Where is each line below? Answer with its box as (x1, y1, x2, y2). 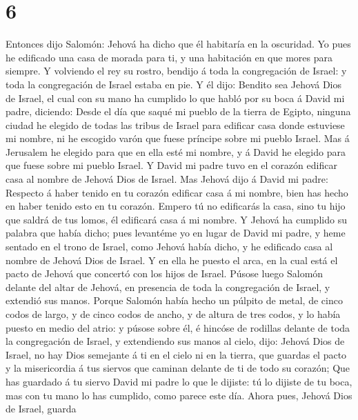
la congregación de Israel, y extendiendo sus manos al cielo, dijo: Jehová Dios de (6, 334, 345, 348)
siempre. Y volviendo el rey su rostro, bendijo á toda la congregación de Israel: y (6, 63, 347, 78)
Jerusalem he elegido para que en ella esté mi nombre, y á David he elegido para (6, 144, 346, 159)
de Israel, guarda (6, 401, 77, 416)
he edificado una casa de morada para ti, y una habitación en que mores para (6, 50, 332, 64)
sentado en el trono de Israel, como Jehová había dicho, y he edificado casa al (6, 239, 333, 254)
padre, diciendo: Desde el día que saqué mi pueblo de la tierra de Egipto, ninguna (6, 104, 351, 119)
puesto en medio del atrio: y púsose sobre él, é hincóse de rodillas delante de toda (6, 320, 350, 334)
